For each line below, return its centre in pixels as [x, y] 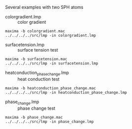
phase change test [36, 108]
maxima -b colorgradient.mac [35, 31]
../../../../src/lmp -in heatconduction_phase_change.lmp [66, 92]
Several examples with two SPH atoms [44, 7]
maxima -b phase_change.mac [34, 117]
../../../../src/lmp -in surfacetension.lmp [52, 64]
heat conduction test [39, 79]
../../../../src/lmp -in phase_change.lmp [49, 122]
